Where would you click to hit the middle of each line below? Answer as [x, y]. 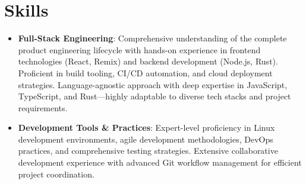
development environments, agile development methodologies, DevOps [146, 139]
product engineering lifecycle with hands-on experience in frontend [139, 49]
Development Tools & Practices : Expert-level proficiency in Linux [146, 127]
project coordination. [56, 174]
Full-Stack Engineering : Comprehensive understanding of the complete [152, 38]
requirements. [43, 107]
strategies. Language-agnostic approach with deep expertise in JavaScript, [153, 84]
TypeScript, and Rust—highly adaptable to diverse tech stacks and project [154, 96]
